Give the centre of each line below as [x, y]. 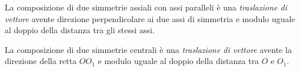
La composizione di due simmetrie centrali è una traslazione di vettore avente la [148, 49]
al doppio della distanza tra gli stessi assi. [80, 30]
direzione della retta [41, 61]
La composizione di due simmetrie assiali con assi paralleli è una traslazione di [146, 7]
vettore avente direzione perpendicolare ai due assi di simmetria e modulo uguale [150, 18]
